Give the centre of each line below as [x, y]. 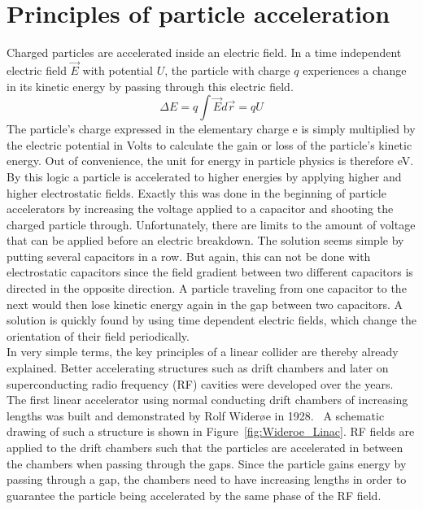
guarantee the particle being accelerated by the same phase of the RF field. [194, 495]
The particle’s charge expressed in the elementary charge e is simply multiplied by [211, 129]
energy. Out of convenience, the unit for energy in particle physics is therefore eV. [210, 161]
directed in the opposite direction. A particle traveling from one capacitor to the [207, 288]
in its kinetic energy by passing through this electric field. [150, 86]
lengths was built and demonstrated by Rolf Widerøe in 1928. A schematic [196, 415]
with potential [118, 70]
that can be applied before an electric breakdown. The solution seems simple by [205, 240]
